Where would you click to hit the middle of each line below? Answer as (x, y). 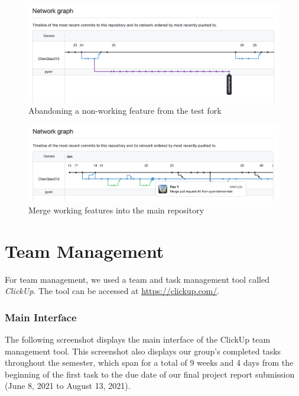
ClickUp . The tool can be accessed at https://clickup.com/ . (112, 291)
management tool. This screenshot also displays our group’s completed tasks (143, 351)
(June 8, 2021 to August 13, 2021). (68, 386)
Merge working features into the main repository (116, 210)
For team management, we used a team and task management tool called (137, 279)
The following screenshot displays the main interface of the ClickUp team (138, 339)
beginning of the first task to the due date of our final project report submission (150, 374)
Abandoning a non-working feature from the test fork (125, 111)
